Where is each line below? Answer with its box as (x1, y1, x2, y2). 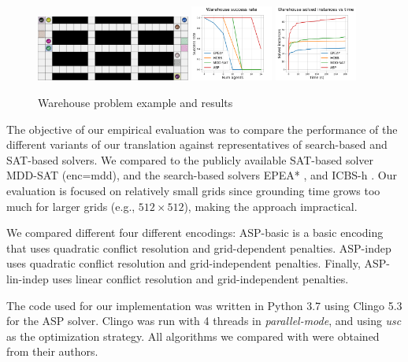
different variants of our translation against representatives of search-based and (6, 136, 388, 153)
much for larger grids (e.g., (6, 198, 135, 214)
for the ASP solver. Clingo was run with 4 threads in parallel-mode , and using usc (6, 312, 402, 329)
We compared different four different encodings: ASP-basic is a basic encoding (6, 224, 384, 241)
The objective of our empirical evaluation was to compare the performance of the (6, 120, 398, 137)
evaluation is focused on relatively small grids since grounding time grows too (6, 183, 380, 199)
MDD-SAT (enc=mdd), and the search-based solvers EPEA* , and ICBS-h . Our (6, 167, 397, 183)
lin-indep (6, 271, 49, 286)
